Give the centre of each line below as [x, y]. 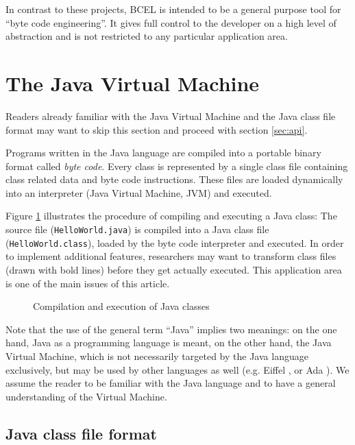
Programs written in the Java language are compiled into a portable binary [163, 153]
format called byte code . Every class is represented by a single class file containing [177, 166]
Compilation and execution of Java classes [121, 306]
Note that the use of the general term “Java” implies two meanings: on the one [171, 329]
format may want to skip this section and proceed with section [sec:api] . [157, 129]
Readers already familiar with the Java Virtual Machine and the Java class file [171, 116]
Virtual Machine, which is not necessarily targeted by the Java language [157, 356]
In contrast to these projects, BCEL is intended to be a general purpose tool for [173, 9]
